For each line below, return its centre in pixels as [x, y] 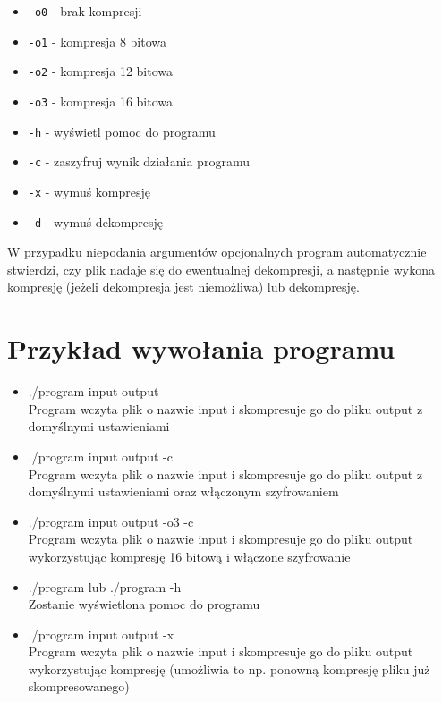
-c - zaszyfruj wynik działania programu [139, 161]
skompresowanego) [79, 686]
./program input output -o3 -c [111, 521]
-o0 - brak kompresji [85, 11]
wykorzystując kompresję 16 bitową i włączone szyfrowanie [189, 556]
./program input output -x [101, 634]
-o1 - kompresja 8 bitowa [97, 41]
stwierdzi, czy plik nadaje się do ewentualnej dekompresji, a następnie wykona [221, 269]
